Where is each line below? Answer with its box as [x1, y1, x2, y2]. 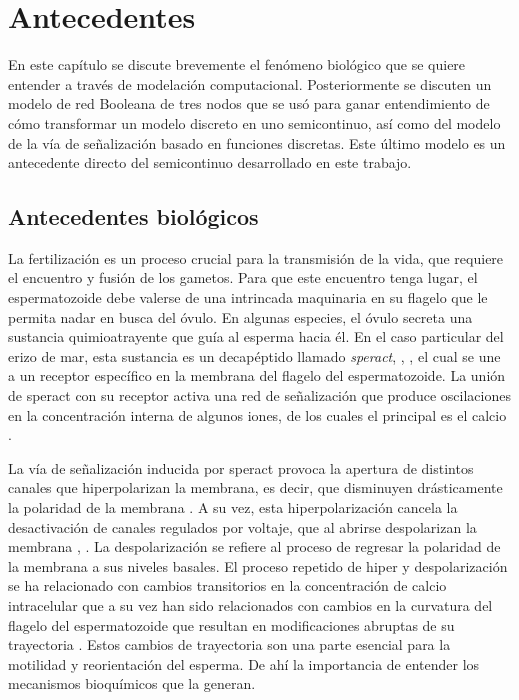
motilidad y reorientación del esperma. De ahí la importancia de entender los [8, 653, 480, 674]
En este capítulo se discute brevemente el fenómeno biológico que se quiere [8, 54, 466, 75]
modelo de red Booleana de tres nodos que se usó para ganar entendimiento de [8, 93, 490, 114]
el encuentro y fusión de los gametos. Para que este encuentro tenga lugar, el [8, 267, 478, 288]
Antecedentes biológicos [8, 201, 259, 232]
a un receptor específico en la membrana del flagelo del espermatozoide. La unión [8, 365, 506, 386]
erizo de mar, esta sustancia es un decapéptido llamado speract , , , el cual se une [8, 345, 501, 366]
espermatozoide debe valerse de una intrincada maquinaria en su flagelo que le [8, 287, 488, 308]
